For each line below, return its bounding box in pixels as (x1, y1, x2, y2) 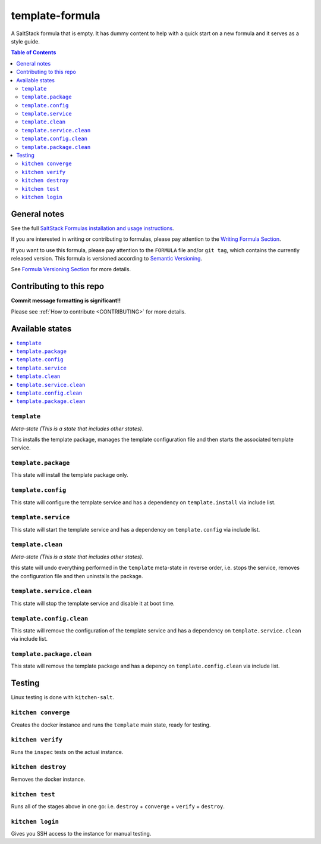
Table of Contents (11, 49, 56, 56)
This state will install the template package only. (11, 471, 128, 479)
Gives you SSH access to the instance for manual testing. (11, 830, 152, 837)
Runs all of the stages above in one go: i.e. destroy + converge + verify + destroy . (11, 802, 225, 810)
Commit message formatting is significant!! (11, 297, 121, 304)
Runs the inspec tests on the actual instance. (11, 748, 124, 755)
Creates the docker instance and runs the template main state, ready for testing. (11, 721, 211, 728)
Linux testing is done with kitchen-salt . (11, 694, 115, 701)
